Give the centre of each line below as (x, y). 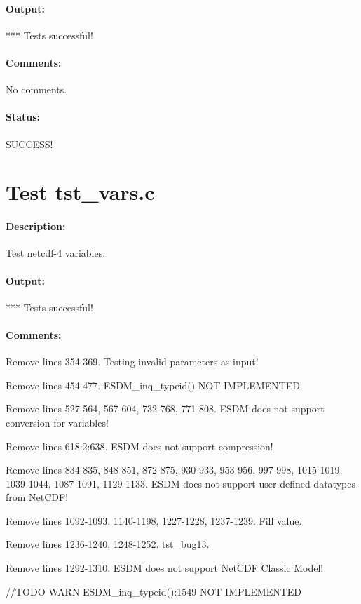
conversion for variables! (57, 422)
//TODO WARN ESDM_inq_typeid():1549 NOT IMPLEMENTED (154, 591)
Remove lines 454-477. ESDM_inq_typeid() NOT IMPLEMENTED (153, 385)
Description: (36, 226)
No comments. (36, 89)
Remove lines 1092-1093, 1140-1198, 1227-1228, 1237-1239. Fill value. (154, 520)
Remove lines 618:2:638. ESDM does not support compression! (139, 446)
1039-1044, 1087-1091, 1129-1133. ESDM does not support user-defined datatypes (180, 483)
